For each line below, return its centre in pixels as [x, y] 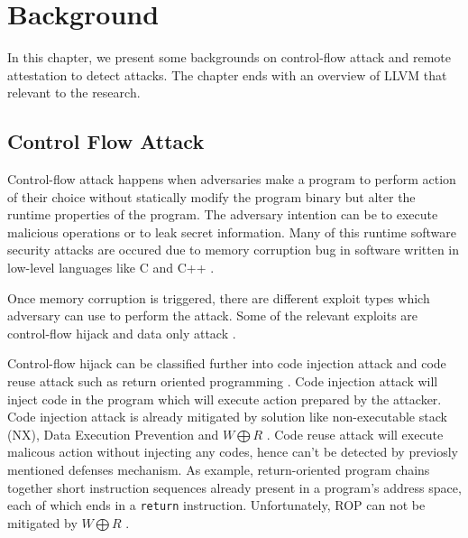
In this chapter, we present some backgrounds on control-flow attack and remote [229, 57]
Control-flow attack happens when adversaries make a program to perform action [232, 179]
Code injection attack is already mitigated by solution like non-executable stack [227, 417]
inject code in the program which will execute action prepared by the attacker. [225, 399]
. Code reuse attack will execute [355, 434]
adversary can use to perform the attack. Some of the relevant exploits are [213, 315]
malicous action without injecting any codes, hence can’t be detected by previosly [233, 452]
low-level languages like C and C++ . [111, 268]
